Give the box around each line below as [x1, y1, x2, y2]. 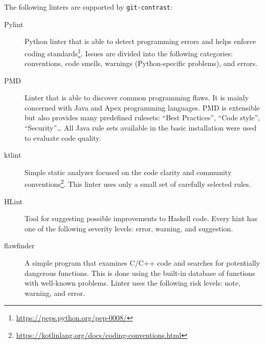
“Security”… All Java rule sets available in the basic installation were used [25, 122, 257, 133]
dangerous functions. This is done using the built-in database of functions [25, 267, 255, 278]
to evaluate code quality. [25, 132, 101, 143]
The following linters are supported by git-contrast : [4, 2, 172, 12]
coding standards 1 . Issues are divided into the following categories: [25, 46, 233, 58]
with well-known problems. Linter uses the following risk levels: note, [25, 277, 240, 288]
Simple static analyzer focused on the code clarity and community [25, 166, 232, 177]
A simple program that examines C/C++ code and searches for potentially [25, 257, 260, 268]
